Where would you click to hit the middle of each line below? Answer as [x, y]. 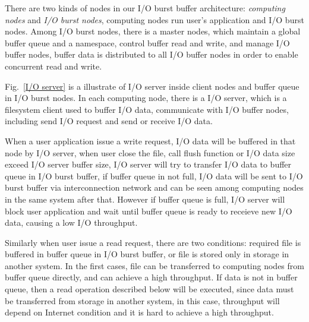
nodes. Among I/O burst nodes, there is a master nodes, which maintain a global [153, 31]
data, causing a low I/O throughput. [71, 222]
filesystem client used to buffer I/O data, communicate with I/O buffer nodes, [147, 109]
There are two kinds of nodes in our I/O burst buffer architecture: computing [145, 8]
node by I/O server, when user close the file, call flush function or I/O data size [150, 152]
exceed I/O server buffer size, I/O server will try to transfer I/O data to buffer [148, 164]
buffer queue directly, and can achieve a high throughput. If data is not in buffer [151, 277]
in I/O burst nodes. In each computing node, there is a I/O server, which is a [146, 98]
